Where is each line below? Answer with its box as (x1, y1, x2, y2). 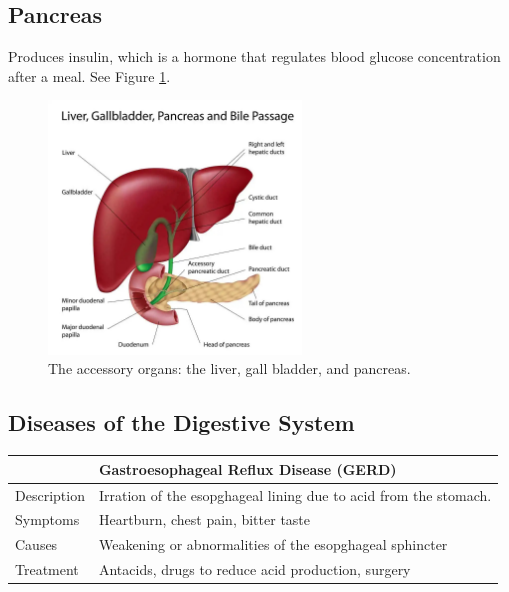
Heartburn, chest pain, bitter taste (98, 509, 311, 530)
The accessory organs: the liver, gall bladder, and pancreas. (48, 358, 411, 379)
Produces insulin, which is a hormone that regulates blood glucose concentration (8, 46, 501, 67)
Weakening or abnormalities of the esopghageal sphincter (98, 534, 448, 555)
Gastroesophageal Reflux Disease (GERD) (98, 458, 397, 479)
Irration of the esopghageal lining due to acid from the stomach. (98, 484, 492, 505)
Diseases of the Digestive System (8, 407, 355, 438)
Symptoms (15, 509, 80, 530)
